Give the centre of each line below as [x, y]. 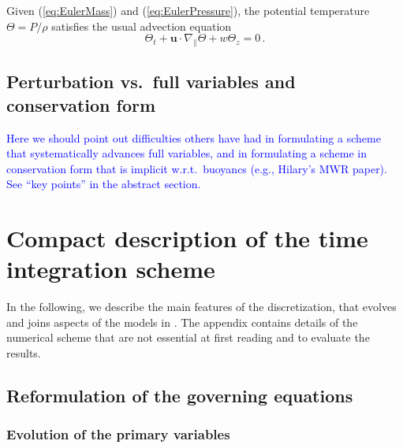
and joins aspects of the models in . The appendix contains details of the [182, 322]
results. [24, 353]
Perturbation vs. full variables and [151, 81]
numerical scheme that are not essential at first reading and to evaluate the [188, 337]
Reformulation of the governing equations [180, 396]
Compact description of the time [187, 238]
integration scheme [111, 269]
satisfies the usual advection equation [142, 26]
